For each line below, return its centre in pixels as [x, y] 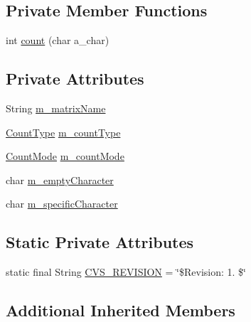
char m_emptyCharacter [60, 179]
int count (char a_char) [58, 40]
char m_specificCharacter [62, 204]
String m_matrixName [56, 108]
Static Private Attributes [100, 242]
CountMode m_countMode [65, 156]
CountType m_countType [63, 132]
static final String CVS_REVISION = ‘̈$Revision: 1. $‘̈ [126, 272]
